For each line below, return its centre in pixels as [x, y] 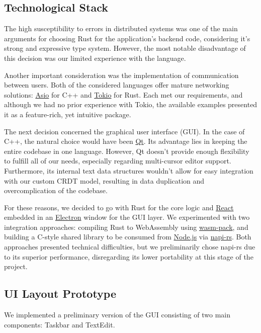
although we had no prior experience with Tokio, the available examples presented [131, 104]
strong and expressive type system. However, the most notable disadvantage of [125, 48]
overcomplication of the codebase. [56, 190]
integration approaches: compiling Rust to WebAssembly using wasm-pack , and [126, 227]
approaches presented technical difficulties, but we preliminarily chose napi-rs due [130, 247]
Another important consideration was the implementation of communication [121, 75]
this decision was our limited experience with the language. [95, 58]
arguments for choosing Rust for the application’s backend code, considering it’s [127, 38]
